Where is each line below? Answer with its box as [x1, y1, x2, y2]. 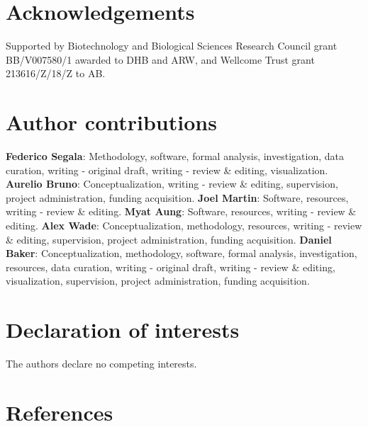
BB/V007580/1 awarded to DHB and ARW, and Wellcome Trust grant [6, 52, 315, 67]
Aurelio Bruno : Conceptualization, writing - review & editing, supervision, [6, 176, 338, 191]
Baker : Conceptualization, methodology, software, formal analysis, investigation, [6, 246, 357, 261]
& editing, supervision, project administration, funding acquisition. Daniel [6, 232, 332, 246]
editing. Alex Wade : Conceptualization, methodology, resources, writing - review [6, 218, 362, 232]
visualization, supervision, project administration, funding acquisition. [6, 273, 310, 288]
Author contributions [6, 108, 217, 137]
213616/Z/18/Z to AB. [6, 66, 106, 81]
